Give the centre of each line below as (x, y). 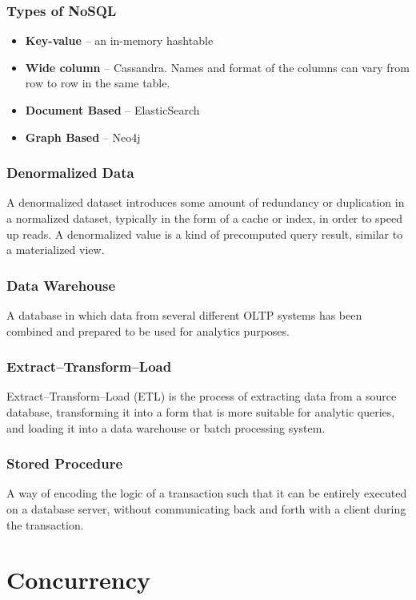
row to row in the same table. (98, 83)
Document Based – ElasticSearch (112, 110)
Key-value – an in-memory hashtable (119, 40)
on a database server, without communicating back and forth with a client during (206, 509)
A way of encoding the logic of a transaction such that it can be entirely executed (207, 493)
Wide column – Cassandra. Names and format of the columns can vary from (217, 67)
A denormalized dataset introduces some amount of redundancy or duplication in (206, 202)
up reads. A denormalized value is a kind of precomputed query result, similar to (205, 234)
